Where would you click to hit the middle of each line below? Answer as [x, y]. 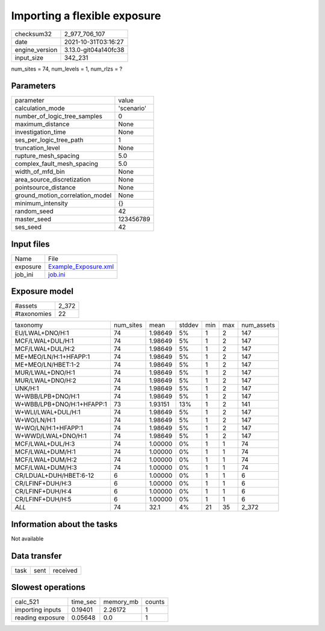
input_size [29, 57]
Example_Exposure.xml [81, 267]
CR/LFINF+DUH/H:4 [43, 492]
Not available [27, 539]
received [65, 570]
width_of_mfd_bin [40, 172]
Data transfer [37, 556]
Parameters [33, 86]
